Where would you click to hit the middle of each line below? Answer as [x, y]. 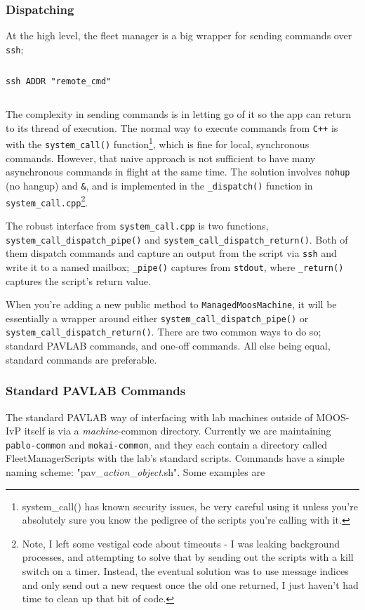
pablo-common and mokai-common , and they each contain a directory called [167, 444]
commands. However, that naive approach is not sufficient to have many [161, 158]
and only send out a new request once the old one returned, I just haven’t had [190, 584]
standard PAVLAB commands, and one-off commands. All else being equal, [168, 346]
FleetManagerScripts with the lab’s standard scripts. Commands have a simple [175, 458]
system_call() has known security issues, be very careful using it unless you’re [190, 506]
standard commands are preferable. [81, 359]
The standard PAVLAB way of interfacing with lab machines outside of [159, 417]
